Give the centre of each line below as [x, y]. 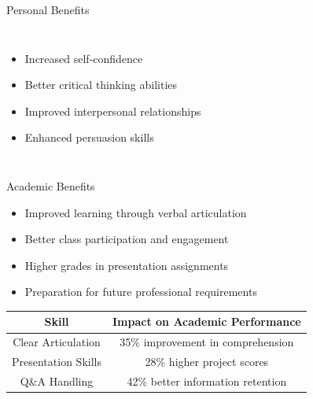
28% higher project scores [207, 362]
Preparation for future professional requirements [141, 292]
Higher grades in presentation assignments [127, 265]
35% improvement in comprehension [207, 342]
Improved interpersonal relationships [113, 111]
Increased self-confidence [84, 58]
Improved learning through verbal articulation [136, 212]
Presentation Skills [57, 362]
